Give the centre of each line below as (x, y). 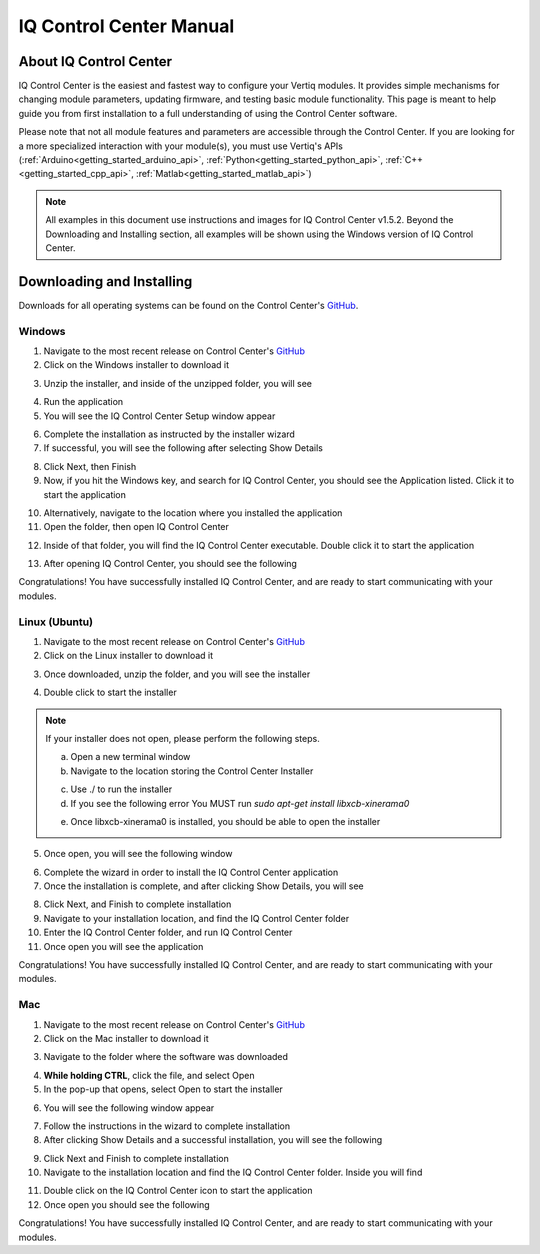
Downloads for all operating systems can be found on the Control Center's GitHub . (188, 305)
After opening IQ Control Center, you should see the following (170, 564)
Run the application (83, 402)
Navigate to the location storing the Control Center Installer (192, 771)
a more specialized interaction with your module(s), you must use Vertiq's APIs (181, 146)
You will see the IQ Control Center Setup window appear (159, 416)
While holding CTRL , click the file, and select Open (149, 1075)
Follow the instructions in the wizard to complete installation (167, 1126)
